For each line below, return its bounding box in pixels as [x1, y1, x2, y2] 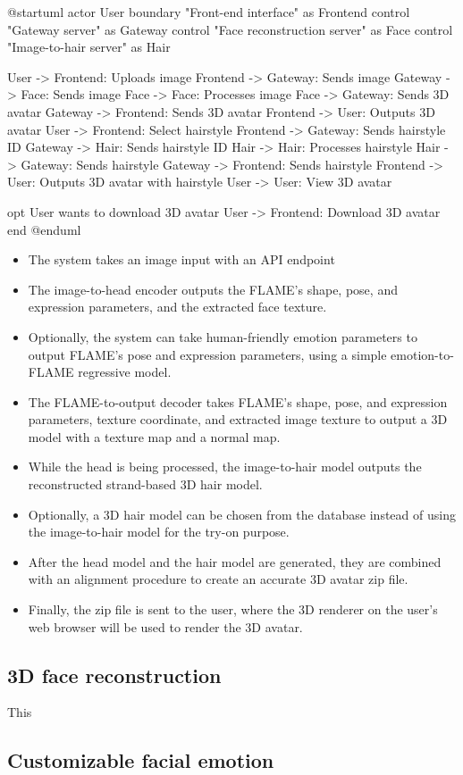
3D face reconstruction [7, 661, 222, 688]
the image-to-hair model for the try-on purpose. [28, 522, 290, 541]
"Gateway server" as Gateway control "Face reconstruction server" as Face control [7, 20, 453, 38]
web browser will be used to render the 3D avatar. [28, 617, 303, 636]
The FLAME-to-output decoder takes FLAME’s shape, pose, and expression [28, 392, 448, 411]
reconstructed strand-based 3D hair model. [28, 475, 263, 494]
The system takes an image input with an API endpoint [28, 250, 335, 269]
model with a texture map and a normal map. [28, 427, 281, 446]
